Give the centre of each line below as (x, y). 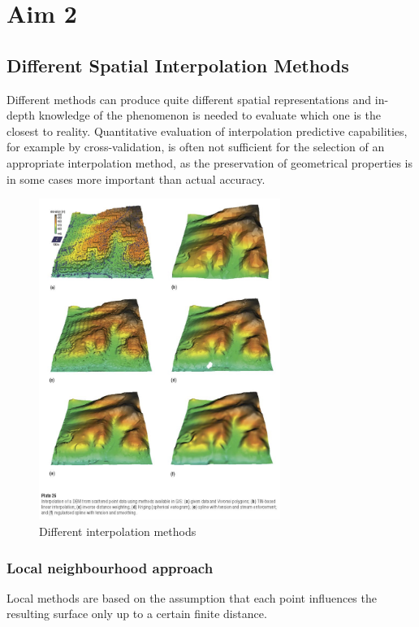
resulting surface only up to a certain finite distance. (137, 614)
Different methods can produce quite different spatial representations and (189, 99)
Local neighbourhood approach (110, 567)
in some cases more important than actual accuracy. (136, 179)
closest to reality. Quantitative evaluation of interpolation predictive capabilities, (207, 131)
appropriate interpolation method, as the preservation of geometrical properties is (209, 162)
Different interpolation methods (118, 531)
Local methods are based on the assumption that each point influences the (192, 597)
